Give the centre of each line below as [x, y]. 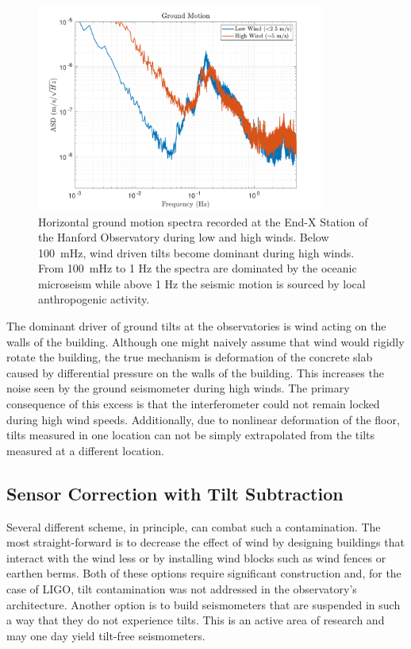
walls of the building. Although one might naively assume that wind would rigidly [205, 341]
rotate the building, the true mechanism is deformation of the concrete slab [190, 357]
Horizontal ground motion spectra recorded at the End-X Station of [203, 221]
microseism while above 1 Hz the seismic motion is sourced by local [202, 283]
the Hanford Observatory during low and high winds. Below [184, 237]
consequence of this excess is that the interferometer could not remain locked [193, 404]
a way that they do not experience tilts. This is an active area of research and [196, 620]
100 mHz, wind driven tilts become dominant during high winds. [196, 252]
